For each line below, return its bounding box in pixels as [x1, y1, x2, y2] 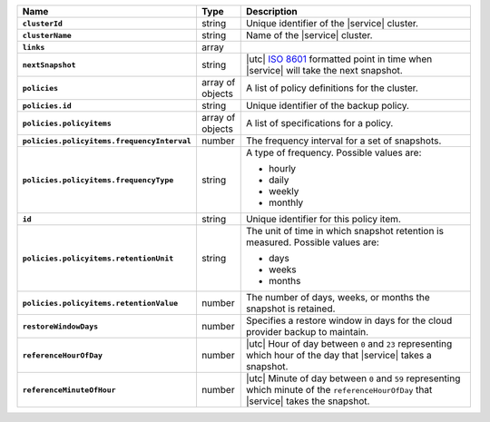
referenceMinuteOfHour [22, 385, 117, 395]
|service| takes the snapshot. [245, 395, 370, 407]
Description [245, 5, 299, 17]
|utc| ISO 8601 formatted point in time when [245, 53, 433, 65]
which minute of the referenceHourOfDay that [245, 384, 433, 396]
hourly [268, 162, 297, 174]
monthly [268, 196, 304, 209]
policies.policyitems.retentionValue [22, 298, 179, 308]
